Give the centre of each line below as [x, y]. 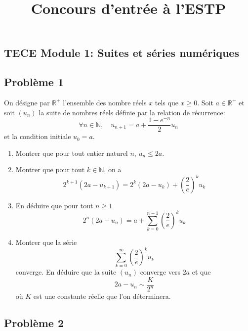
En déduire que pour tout [54, 205]
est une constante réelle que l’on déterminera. [102, 296]
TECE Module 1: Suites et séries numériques [122, 53]
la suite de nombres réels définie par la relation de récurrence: [132, 112]
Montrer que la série [46, 242]
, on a [113, 169]
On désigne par [27, 102]
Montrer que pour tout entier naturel [72, 153]
